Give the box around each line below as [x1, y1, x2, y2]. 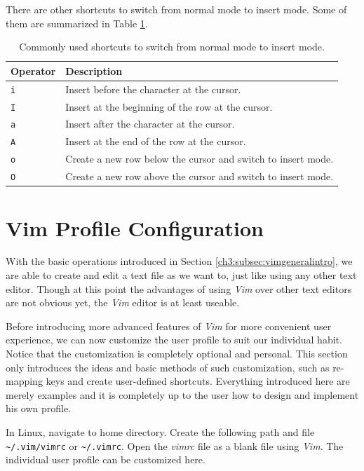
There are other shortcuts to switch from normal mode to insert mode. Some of [6, 2, 347, 16]
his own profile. [6, 401, 72, 416]
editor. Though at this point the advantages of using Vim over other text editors [6, 281, 352, 296]
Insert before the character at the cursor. [65, 81, 241, 96]
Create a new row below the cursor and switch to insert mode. [65, 151, 334, 166]
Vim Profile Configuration [6, 213, 264, 242]
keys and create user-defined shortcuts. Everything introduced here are [46, 374, 350, 388]
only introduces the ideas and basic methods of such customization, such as [6, 360, 330, 374]
